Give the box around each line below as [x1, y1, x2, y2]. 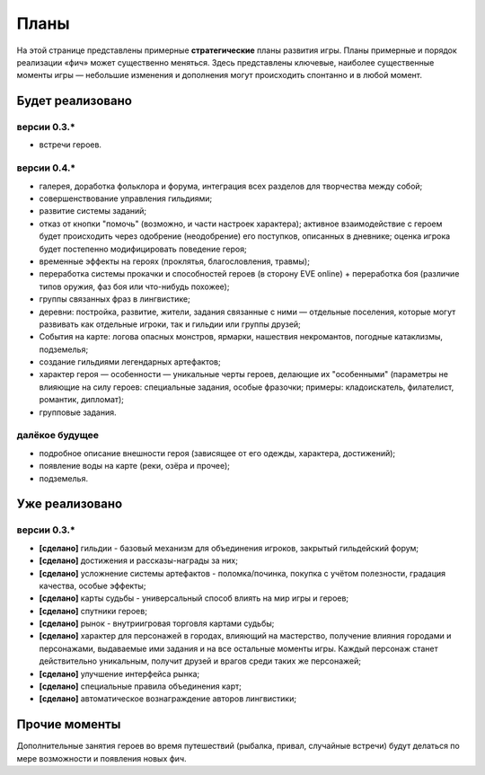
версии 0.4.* [16, 162, 76, 174]
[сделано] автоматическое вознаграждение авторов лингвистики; [39, 693, 296, 704]
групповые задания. [39, 407, 117, 418]
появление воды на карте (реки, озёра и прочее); [39, 461, 231, 471]
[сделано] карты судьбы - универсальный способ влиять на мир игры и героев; [39, 593, 349, 603]
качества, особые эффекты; [39, 580, 146, 591]
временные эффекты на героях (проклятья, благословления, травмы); [39, 256, 310, 267]
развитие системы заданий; [39, 206, 147, 216]
